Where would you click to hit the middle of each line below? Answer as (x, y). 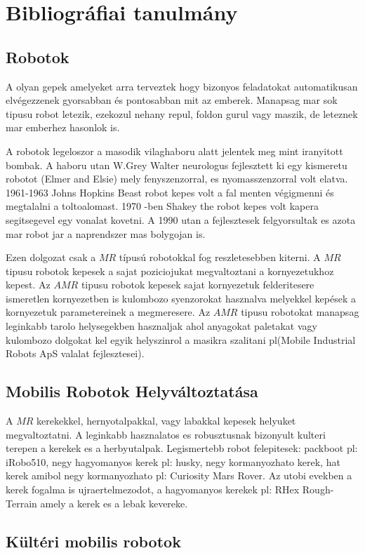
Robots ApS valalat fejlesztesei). (75, 353)
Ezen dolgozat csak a (51, 257)
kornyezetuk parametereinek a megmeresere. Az (108, 312)
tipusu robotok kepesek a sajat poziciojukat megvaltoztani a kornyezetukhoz (170, 271)
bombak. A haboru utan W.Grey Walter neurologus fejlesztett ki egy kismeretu (177, 165)
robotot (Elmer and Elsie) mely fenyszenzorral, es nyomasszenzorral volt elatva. (177, 179)
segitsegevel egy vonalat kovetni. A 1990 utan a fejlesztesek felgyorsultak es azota (181, 219)
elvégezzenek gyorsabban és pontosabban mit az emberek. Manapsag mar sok (172, 100)
